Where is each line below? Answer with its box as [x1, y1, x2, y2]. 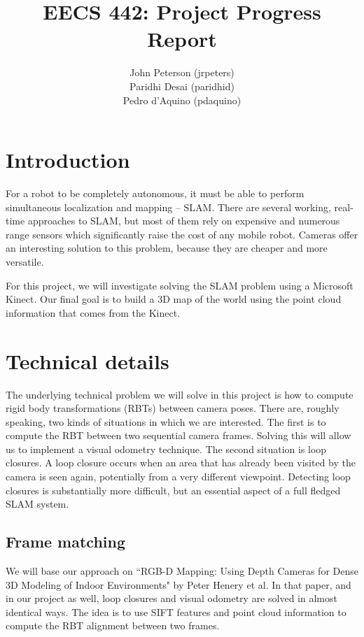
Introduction [6, 145, 130, 174]
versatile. [6, 255, 44, 269]
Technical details [6, 346, 169, 375]
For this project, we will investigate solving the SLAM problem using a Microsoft [6, 278, 353, 292]
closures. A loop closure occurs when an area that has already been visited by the [6, 455, 356, 470]
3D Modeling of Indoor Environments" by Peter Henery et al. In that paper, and [6, 577, 351, 592]
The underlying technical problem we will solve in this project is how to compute [6, 387, 353, 401]
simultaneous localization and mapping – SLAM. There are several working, [6, 199, 331, 214]
